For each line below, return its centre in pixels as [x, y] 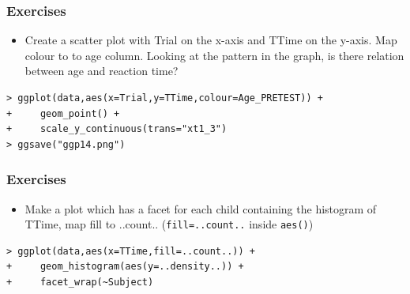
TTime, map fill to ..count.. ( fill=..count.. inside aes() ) [169, 224]
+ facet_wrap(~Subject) [80, 283]
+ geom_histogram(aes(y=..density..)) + [125, 267]
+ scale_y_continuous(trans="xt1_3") [117, 129]
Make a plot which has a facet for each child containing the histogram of [201, 208]
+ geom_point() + [63, 113]
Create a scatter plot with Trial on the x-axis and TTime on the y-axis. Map [211, 40]
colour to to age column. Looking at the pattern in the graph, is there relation [214, 55]
